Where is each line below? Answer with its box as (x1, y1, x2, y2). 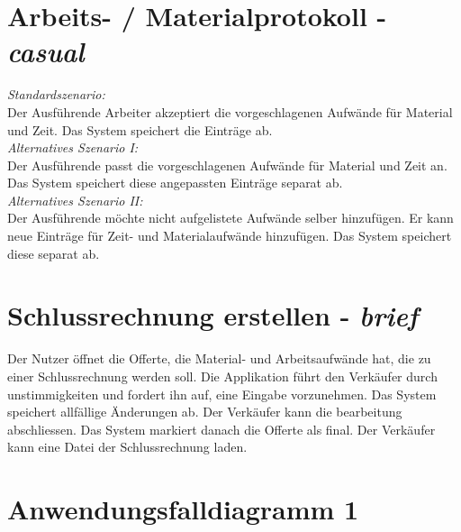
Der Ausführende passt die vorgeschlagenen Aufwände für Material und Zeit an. (7, 155, 447, 174)
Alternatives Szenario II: (7, 190, 143, 209)
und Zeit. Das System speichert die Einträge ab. (7, 120, 273, 139)
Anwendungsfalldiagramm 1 (7, 491, 359, 527)
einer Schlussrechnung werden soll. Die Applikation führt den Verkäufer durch (7, 366, 438, 385)
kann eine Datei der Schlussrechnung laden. (7, 437, 248, 456)
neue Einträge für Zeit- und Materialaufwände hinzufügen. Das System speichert (7, 226, 452, 245)
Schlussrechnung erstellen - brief (7, 297, 419, 335)
